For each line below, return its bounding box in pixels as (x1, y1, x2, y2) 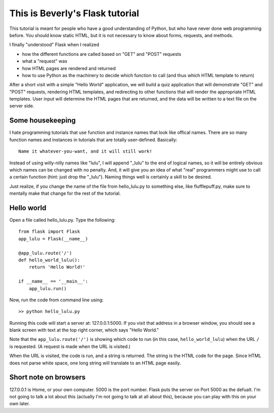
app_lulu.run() (28, 286, 67, 291)
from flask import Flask (18, 229, 80, 234)
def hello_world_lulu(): (18, 257, 80, 263)
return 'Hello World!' (28, 264, 86, 270)
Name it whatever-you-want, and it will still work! (18, 149, 152, 154)
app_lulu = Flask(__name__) (18, 236, 88, 242)
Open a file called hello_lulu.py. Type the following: (9, 217, 116, 223)
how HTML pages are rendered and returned (22, 65, 116, 71)
